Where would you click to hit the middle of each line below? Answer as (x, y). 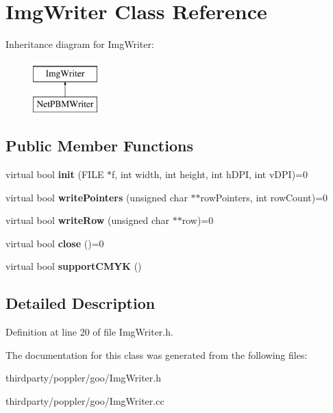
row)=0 (198, 220)
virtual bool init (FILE (55, 174)
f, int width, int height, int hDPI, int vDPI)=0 (210, 174)
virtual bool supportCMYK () (74, 266)
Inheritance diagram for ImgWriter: (80, 44)
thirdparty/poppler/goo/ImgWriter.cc (85, 401)
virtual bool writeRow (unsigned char (88, 220)
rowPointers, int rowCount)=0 (264, 197)
